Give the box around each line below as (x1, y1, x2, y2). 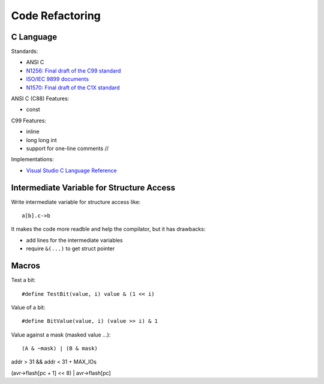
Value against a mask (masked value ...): (11, 331, 111, 338)
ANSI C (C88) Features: (11, 95, 70, 102)
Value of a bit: (11, 304, 46, 311)
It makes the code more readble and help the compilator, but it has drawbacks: (11, 226, 206, 233)
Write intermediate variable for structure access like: (11, 198, 141, 205)
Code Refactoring (11, 9, 101, 22)
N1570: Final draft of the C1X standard (26, 84, 120, 91)
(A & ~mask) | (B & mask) (22, 345, 98, 352)
